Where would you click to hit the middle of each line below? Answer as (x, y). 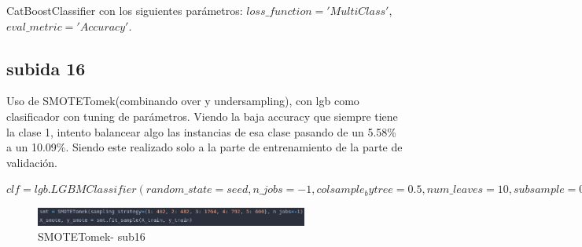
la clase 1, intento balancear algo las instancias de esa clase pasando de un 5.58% (201, 131)
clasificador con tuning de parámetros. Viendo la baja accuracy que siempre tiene (202, 116)
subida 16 (46, 68)
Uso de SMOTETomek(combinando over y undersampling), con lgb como (183, 101)
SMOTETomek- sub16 (92, 236)
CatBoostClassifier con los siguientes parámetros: (125, 10)
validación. (32, 162)
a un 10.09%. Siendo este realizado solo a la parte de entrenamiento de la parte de (204, 147)
